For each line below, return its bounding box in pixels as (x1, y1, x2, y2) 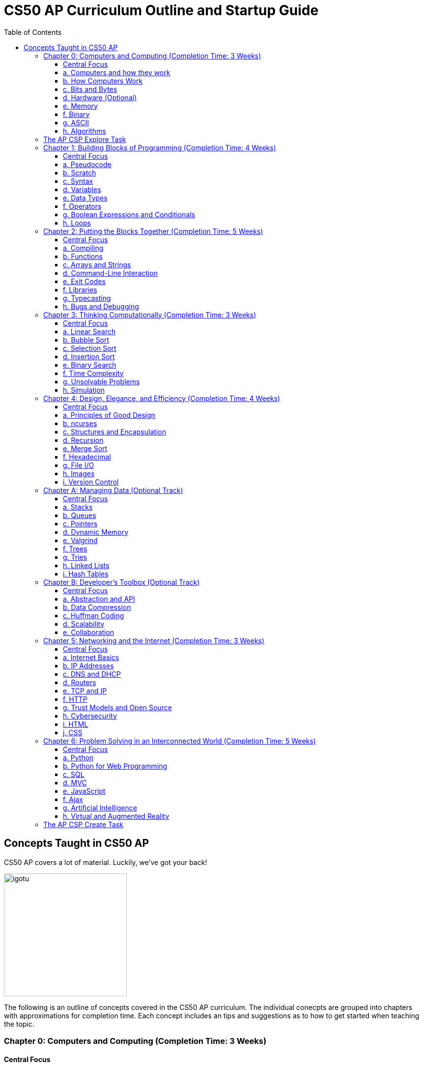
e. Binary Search (63, 360, 116, 369)
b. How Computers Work (63, 76, 143, 85)
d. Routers (63, 678, 96, 687)
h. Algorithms (63, 126, 106, 135)
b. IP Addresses (63, 661, 114, 670)
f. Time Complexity (63, 369, 124, 377)
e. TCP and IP (63, 686, 107, 695)
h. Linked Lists (63, 561, 110, 570)
